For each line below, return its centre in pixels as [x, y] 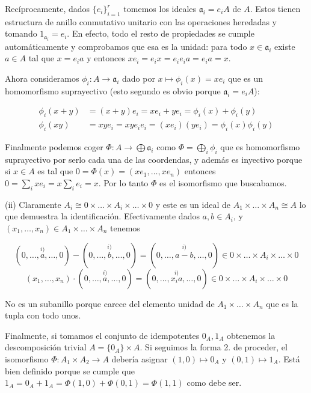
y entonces [106, 58]
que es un [246, 78]
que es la [282, 303]
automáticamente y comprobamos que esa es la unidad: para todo [126, 46]
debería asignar [140, 358]
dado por [139, 78]
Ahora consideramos [42, 78]
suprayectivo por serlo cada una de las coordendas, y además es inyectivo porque [154, 159]
